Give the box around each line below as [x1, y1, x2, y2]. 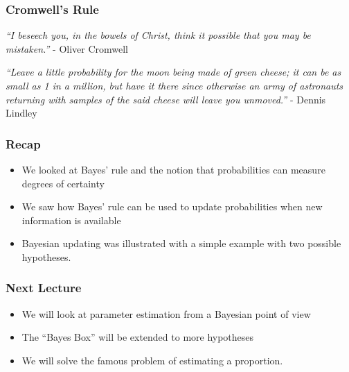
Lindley [6, 105, 37, 120]
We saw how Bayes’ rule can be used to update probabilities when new [21, 199, 323, 214]
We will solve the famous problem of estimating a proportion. [21, 353, 283, 367]
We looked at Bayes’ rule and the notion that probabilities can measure [21, 162, 325, 176]
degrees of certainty [21, 176, 105, 190]
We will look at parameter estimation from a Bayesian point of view [21, 306, 311, 321]
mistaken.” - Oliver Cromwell [6, 41, 129, 56]
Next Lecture [6, 279, 82, 296]
